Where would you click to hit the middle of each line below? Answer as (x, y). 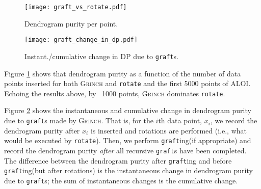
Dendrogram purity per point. (71, 23)
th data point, (180, 120)
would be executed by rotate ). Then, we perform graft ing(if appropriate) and (128, 140)
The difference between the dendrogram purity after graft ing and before (118, 160)
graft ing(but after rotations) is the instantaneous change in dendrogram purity (128, 170)
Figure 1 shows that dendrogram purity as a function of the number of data (123, 73)
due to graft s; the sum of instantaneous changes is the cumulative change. (121, 180)
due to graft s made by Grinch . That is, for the (79, 120)
